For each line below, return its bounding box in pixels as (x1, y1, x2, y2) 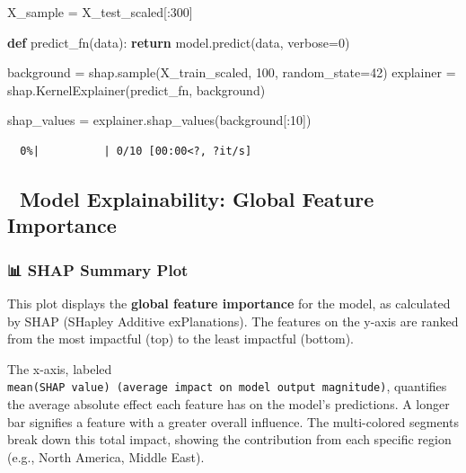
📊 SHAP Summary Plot (7, 258, 189, 281)
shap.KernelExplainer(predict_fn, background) (7, 80, 266, 99)
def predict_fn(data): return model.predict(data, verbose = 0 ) (7, 32, 350, 51)
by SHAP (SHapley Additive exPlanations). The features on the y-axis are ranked (7, 311, 459, 330)
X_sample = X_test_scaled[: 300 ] (7, 3, 193, 21)
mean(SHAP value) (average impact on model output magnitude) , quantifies (7, 377, 447, 396)
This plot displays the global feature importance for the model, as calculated (7, 293, 451, 312)
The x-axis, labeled (7, 359, 112, 378)
